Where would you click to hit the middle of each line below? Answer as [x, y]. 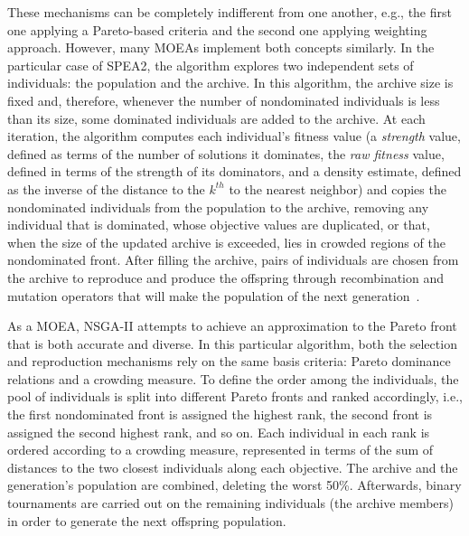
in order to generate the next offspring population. [147, 520]
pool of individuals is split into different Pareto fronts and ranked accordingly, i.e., [235, 396]
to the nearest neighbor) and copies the [338, 188]
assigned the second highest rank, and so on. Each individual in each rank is [219, 432]
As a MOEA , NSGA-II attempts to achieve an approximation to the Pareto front [232, 326]
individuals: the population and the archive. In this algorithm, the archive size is [230, 83]
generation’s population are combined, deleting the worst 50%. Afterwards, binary [234, 485]
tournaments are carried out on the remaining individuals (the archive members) [231, 503]
